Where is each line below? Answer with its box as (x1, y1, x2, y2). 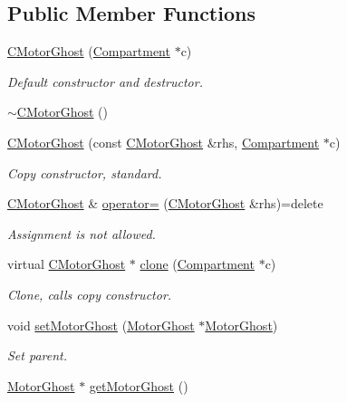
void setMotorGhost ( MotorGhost (7, 315, 195, 334)
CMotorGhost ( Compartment (7, 42, 170, 61)
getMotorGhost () (89, 376, 188, 395)
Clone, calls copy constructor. (7, 284, 172, 303)
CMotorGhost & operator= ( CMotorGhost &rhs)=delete (7, 194, 323, 213)
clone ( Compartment (140, 254, 255, 273)
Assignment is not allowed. (7, 224, 156, 243)
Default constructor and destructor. (7, 72, 203, 91)
